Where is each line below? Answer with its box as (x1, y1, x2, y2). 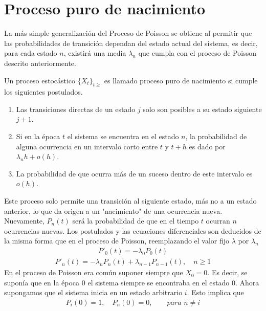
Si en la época (16, 131, 60, 142)
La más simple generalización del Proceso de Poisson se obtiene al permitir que (4, 28, 252, 38)
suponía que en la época (4, 277, 80, 287)
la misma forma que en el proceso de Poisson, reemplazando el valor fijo (4, 235, 230, 246)
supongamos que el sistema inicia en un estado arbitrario (4, 287, 183, 298)
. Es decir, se (207, 267, 248, 278)
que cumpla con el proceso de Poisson (138, 48, 256, 58)
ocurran (206, 215, 230, 226)
